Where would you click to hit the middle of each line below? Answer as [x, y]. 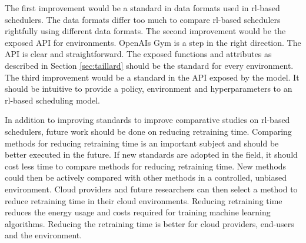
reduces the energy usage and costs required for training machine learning [138, 212]
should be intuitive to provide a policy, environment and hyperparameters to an [149, 89]
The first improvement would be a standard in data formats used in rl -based [142, 8]
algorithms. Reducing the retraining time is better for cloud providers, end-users [149, 223]
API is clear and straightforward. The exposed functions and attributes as [138, 54]
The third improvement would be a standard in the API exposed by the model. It [152, 77]
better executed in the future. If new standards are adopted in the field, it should [151, 154]
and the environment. [44, 235]
